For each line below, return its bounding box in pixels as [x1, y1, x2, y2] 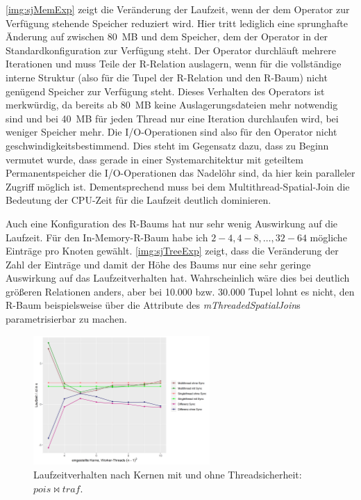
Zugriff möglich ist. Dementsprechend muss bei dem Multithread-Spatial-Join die [6, 179, 350, 193]
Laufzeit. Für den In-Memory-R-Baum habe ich [6, 229, 208, 244]
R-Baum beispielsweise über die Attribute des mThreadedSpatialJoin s [6, 298, 301, 312]
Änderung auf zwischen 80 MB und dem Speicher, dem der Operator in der [6, 29, 328, 44]
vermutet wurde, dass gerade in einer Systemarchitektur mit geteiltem [6, 152, 303, 166]
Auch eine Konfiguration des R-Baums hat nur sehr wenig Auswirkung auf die [6, 216, 338, 230]
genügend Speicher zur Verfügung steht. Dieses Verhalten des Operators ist [6, 83, 325, 98]
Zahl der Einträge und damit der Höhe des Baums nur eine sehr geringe [6, 257, 311, 271]
